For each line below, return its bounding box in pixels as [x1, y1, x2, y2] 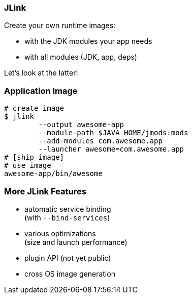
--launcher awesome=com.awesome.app [38, 145, 184, 154]
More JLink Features [4, 186, 86, 196]
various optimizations [24, 229, 96, 238]
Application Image [4, 85, 78, 96]
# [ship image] [4, 153, 65, 162]
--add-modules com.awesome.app [38, 137, 163, 145]
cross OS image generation [24, 269, 115, 278]
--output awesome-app [38, 120, 124, 129]
